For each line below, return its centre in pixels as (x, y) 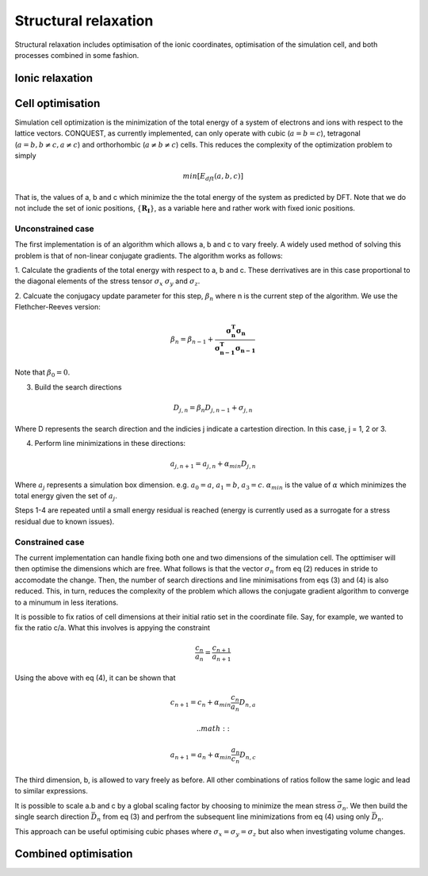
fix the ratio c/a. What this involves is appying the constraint (112, 628)
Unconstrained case (54, 229)
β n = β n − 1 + (192, 340)
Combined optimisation (74, 854)
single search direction (52, 816)
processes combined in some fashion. (77, 55)
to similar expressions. (52, 791)
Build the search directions (78, 387)
